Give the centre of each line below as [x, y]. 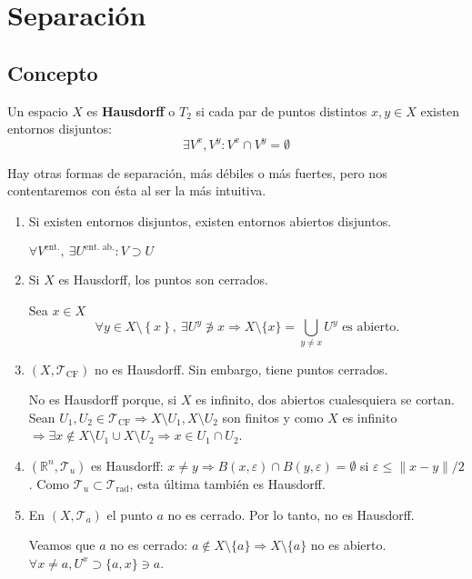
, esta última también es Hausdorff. [227, 483]
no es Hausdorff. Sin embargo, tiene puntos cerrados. [241, 369]
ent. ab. [100, 247]
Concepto [53, 72]
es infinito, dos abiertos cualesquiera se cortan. [325, 399]
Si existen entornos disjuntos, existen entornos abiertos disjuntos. [210, 220]
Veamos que [62, 545]
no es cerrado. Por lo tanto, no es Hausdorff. [291, 514]
